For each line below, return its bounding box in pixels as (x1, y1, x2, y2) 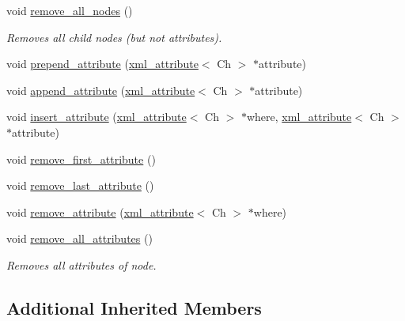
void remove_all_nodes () (6, 2, 133, 18)
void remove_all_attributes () (6, 230, 153, 247)
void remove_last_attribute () (6, 177, 154, 194)
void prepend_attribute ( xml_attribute (6, 55, 199, 72)
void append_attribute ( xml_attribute (6, 81, 195, 98)
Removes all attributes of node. (6, 256, 157, 273)
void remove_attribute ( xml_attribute (6, 203, 194, 220)
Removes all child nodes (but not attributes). (6, 28, 222, 45)
